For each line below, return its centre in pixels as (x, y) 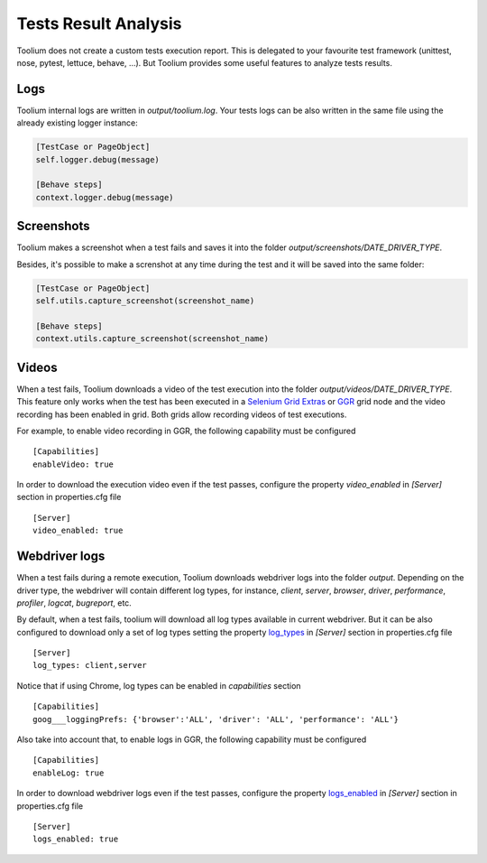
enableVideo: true (74, 464)
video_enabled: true (78, 531)
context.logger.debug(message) (105, 197)
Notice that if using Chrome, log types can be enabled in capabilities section (159, 685)
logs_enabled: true (76, 839)
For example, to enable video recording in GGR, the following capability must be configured (186, 431)
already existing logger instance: (78, 123)
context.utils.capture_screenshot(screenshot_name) (152, 339)
